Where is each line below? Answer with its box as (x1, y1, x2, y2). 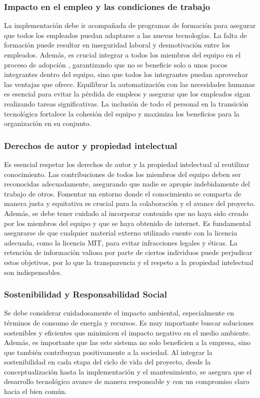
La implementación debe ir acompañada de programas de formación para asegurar (4, 20, 256, 30)
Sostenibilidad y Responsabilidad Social (4, 288, 167, 300)
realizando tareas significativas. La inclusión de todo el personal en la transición (4, 98, 248, 108)
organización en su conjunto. (4, 118, 91, 128)
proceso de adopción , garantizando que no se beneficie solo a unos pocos (4, 59, 227, 69)
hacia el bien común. (4, 386, 67, 396)
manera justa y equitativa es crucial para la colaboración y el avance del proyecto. (4, 198, 255, 208)
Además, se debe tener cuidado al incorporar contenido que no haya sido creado (4, 207, 248, 218)
